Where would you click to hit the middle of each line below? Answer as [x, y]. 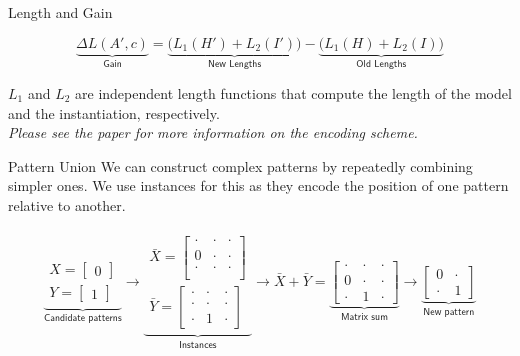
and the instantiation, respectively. [114, 112]
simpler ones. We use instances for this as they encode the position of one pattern [258, 185]
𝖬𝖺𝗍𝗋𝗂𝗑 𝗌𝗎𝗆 [364, 316]
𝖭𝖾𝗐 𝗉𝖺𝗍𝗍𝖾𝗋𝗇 [449, 311]
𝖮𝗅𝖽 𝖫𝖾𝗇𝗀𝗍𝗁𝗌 [381, 64]
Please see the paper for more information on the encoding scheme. [213, 132]
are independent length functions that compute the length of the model [293, 93]
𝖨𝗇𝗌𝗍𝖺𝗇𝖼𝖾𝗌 [198, 344]
